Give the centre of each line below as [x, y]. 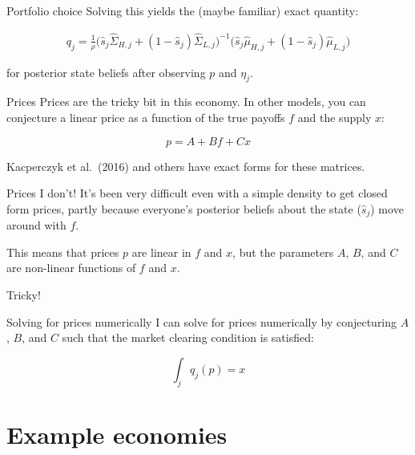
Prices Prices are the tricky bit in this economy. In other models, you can [186, 102]
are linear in [161, 252]
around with [36, 225]
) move [387, 208]
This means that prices [63, 252]
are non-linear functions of [71, 268]
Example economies [117, 434]
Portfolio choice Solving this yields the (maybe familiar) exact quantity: [183, 10]
